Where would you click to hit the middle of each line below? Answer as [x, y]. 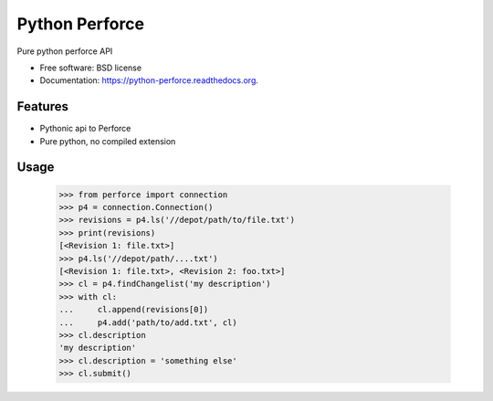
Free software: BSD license [90, 68]
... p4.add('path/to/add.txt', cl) [148, 322]
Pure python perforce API [65, 51]
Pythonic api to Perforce [85, 129]
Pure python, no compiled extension [108, 141]
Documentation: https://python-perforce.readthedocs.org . [149, 80]
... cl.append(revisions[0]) [134, 310]
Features [42, 106]
